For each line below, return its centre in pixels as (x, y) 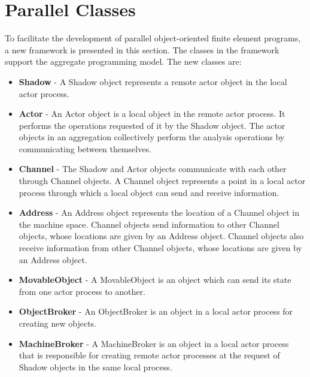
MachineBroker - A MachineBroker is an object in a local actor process (154, 343)
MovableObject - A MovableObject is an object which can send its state (155, 280)
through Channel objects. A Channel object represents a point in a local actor (162, 181)
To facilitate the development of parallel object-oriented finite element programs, (153, 38)
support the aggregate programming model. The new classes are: (123, 61)
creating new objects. (58, 323)
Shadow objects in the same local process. (95, 367)
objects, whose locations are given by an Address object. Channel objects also (161, 236)
